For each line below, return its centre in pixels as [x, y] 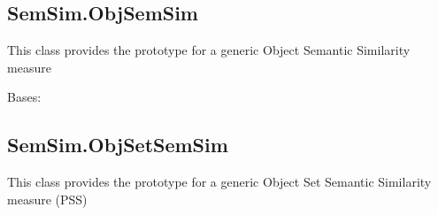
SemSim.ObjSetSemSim [118, 145]
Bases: [24, 97]
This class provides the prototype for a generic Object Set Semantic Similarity [219, 182]
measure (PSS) [47, 199]
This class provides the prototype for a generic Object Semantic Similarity [209, 50]
